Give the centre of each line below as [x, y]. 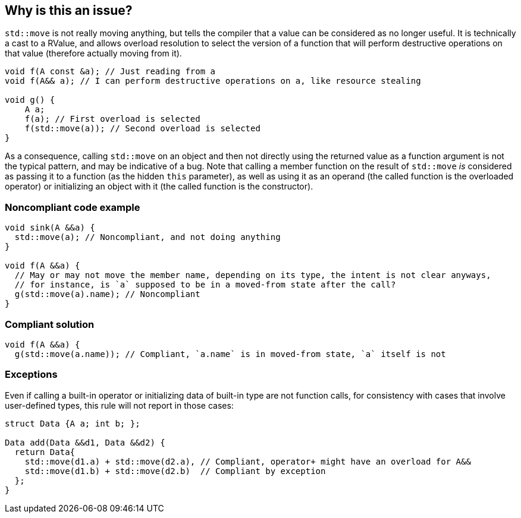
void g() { [30, 100]
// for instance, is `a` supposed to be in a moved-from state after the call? [205, 285]
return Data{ [45, 452]
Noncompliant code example [73, 207]
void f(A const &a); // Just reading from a [110, 72]
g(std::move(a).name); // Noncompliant [107, 294]
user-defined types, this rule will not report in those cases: [119, 405]
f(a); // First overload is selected [112, 119]
